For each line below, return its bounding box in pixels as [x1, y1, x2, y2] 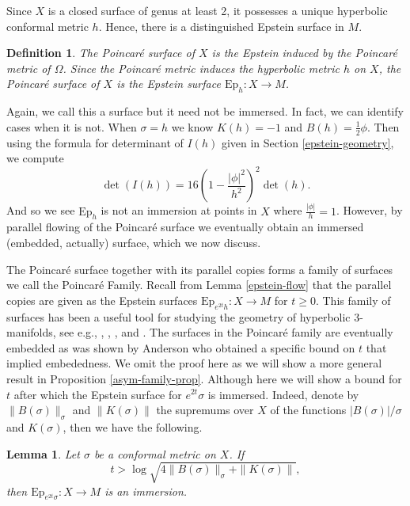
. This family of [315, 291, 391, 308]
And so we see [6, 202, 75, 219]
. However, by [336, 202, 403, 219]
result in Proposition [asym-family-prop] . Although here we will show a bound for [6, 370, 402, 386]
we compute [6, 150, 64, 166]
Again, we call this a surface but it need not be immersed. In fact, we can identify [6, 103, 404, 120]
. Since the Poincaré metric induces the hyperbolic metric [63, 59, 340, 76]
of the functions [270, 401, 347, 418]
